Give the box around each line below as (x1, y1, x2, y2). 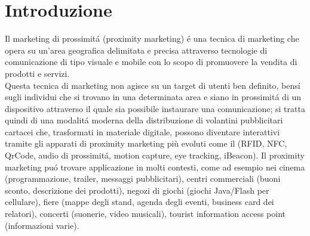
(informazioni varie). (5, 219, 79, 231)
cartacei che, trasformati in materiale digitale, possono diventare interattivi (5, 125, 280, 138)
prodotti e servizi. (5, 67, 70, 79)
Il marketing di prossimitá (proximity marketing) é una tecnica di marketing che (5, 32, 299, 45)
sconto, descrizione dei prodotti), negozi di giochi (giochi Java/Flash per (5, 184, 269, 196)
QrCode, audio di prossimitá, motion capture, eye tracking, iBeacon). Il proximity (5, 149, 305, 162)
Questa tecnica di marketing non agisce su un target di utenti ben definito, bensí (5, 79, 300, 91)
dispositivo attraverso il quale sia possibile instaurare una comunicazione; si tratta (5, 102, 305, 114)
